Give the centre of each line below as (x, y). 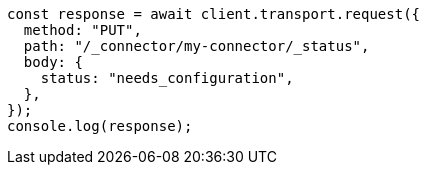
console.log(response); (100, 126)
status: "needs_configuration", (167, 78)
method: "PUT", (82, 30)
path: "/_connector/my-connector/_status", (196, 46)
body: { (53, 62)
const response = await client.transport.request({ (214, 14)
